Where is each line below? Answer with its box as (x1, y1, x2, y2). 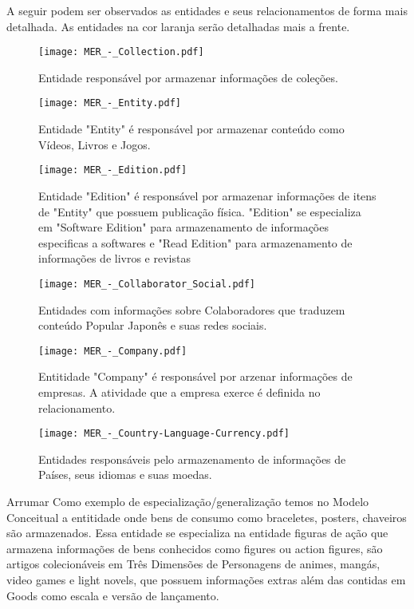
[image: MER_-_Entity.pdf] (38, 97, 181, 109)
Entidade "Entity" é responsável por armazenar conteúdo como (38, 121, 345, 137)
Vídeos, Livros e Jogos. (38, 136, 151, 152)
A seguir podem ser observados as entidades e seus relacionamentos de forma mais (6, 2, 408, 18)
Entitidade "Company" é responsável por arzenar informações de (38, 368, 353, 385)
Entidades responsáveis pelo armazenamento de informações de (38, 450, 346, 467)
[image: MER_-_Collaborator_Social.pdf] (38, 278, 256, 290)
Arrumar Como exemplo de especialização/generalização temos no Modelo (6, 493, 369, 510)
